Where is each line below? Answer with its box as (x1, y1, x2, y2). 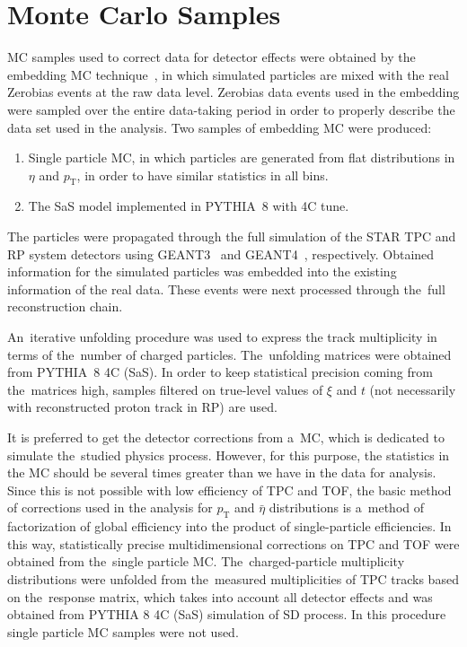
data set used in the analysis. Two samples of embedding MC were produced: (7, 118, 432, 136)
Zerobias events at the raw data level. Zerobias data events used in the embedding (7, 83, 460, 101)
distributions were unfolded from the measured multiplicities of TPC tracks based (7, 569, 459, 588)
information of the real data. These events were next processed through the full (7, 279, 445, 298)
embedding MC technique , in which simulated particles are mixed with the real (7, 65, 449, 83)
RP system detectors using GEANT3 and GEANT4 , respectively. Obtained (7, 244, 435, 263)
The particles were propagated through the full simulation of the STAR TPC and (7, 227, 456, 246)
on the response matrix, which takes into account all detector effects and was (7, 587, 433, 606)
